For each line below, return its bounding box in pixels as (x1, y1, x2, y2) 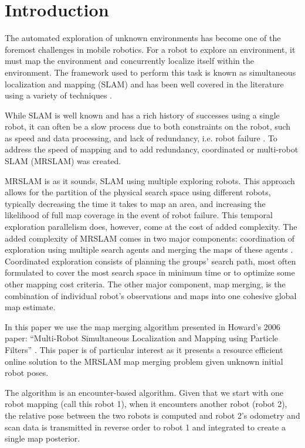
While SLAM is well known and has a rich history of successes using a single (5, 108, 280, 121)
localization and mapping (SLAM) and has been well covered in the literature (5, 77, 284, 90)
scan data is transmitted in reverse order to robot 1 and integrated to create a (5, 420, 286, 433)
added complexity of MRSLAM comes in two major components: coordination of (5, 232, 295, 244)
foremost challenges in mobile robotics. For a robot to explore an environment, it (5, 43, 296, 55)
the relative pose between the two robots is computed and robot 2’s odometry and (5, 409, 300, 421)
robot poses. (5, 366, 49, 379)
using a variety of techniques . (5, 89, 112, 101)
